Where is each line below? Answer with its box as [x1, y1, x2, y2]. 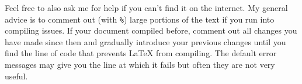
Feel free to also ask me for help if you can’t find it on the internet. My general [5, 2, 288, 13]
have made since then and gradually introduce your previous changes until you [5, 35, 286, 48]
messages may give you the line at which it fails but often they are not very [5, 59, 275, 71]
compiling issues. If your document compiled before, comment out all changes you [5, 24, 297, 36]
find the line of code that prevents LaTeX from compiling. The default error [5, 47, 277, 59]
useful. [5, 70, 28, 82]
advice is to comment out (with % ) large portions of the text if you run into [5, 13, 275, 25]
